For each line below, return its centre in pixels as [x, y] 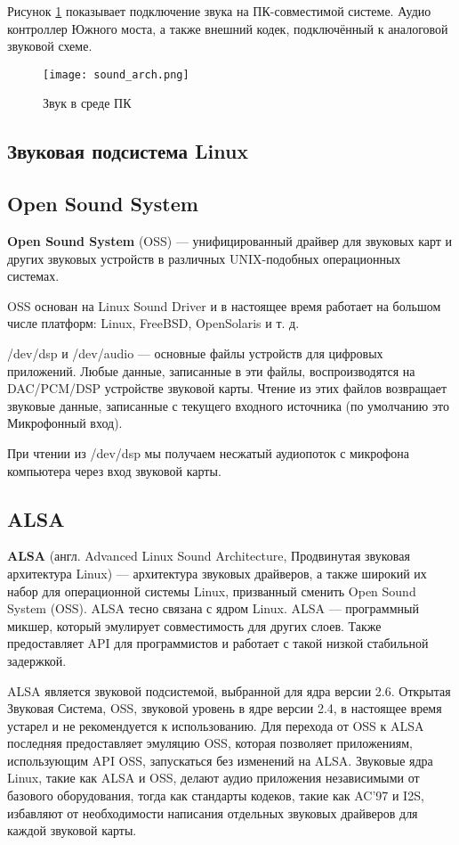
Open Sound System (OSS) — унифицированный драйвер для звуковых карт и [230, 241]
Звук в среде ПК [87, 103]
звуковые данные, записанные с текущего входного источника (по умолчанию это [228, 405]
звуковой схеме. [50, 46]
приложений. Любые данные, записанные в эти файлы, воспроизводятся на [211, 370]
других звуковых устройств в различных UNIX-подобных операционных [204, 258]
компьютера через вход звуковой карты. [114, 470]
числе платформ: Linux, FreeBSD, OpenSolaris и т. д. [153, 323]
